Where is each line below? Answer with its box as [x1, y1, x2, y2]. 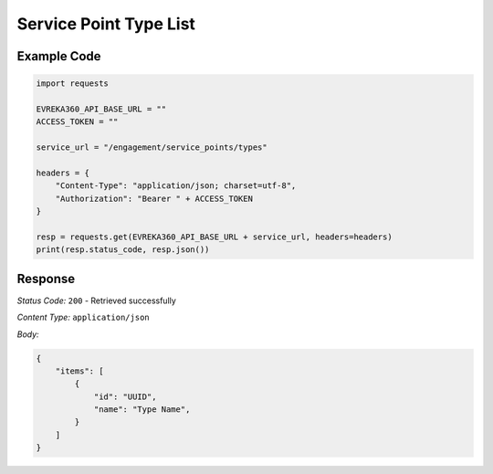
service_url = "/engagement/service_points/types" [36, 142, 268, 153]
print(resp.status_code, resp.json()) [36, 245, 210, 255]
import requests [36, 79, 110, 89]
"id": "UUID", [93, 391, 157, 402]
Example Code [16, 48, 101, 64]
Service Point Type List [16, 14, 196, 34]
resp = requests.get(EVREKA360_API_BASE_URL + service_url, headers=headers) [36, 231, 393, 242]
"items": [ [55, 365, 104, 376]
